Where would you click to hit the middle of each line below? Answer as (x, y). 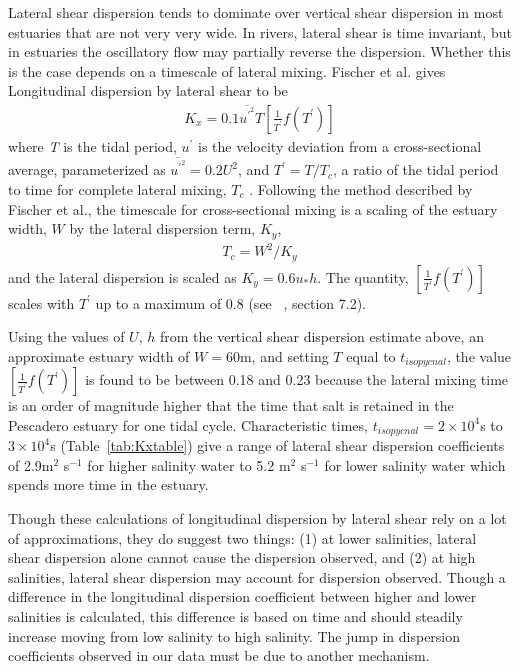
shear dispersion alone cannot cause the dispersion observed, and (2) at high (242, 557)
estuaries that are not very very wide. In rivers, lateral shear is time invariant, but (260, 31)
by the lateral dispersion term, (162, 228)
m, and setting (284, 355)
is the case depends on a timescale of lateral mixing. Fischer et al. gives (227, 70)
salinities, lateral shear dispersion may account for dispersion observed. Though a (257, 576)
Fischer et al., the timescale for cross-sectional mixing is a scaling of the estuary (253, 208)
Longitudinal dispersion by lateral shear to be (148, 90)
